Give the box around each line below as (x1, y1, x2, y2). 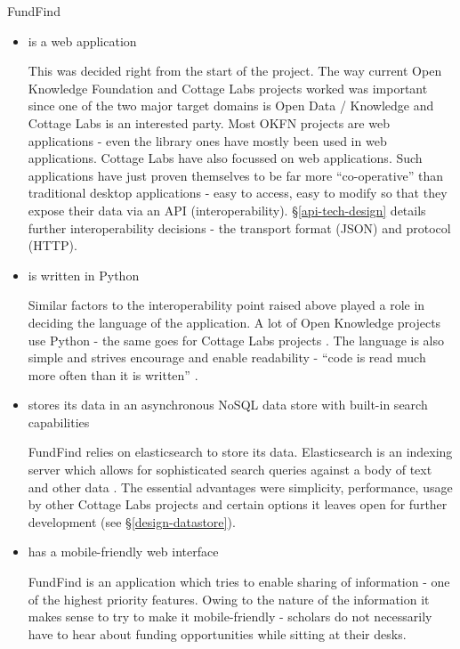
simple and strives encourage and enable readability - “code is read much (28, 348, 426, 367)
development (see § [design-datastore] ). (28, 512, 236, 531)
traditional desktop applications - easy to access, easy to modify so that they (28, 183, 448, 202)
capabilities (28, 412, 90, 431)
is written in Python (28, 265, 140, 284)
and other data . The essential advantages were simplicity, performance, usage (28, 477, 453, 496)
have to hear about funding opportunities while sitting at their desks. (28, 624, 407, 643)
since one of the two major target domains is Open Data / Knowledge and (28, 96, 434, 115)
